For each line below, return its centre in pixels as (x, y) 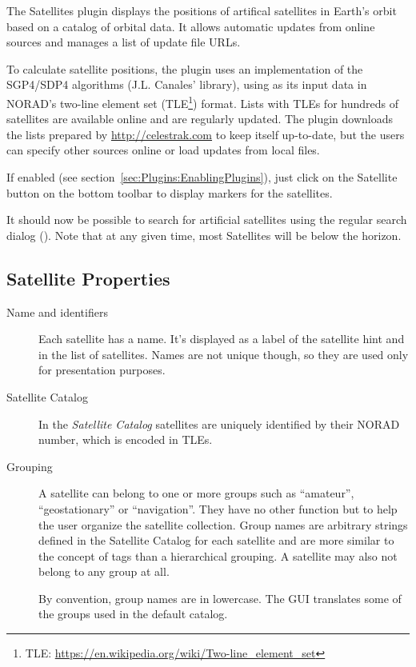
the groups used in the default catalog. (133, 614)
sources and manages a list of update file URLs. (124, 42)
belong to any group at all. (104, 571)
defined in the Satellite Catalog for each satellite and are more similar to (216, 540)
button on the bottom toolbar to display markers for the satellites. (170, 192)
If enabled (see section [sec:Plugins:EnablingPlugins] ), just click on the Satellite (202, 177)
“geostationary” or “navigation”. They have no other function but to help (218, 508)
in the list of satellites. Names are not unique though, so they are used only (224, 354)
